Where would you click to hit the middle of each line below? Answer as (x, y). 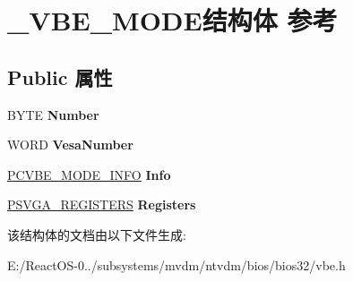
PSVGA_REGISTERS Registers (102, 204)
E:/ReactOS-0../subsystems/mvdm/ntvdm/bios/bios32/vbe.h (176, 264)
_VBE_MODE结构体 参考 (172, 20)
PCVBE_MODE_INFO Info (89, 174)
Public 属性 (60, 77)
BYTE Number (53, 114)
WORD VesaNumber (70, 145)
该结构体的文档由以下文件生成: (97, 234)
